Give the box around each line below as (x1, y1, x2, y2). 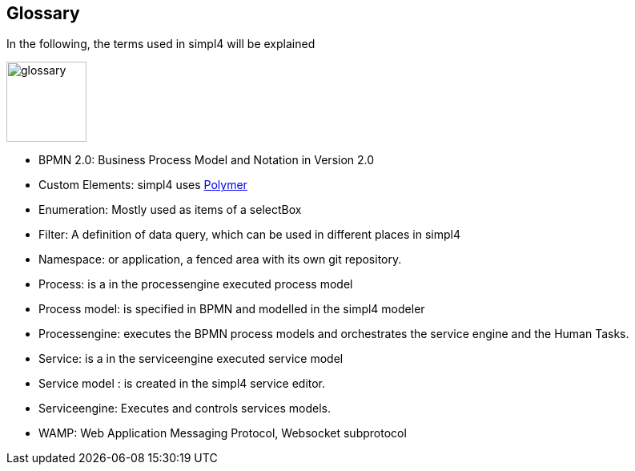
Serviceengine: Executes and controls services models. (38, 401, 332, 416)
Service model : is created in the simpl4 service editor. (38, 376, 326, 391)
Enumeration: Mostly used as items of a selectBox (38, 203, 302, 217)
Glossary (6, 3, 80, 23)
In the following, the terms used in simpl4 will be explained (6, 37, 315, 51)
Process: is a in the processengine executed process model (38, 277, 353, 292)
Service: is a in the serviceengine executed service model (38, 352, 344, 366)
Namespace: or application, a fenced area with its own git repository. (38, 252, 402, 267)
